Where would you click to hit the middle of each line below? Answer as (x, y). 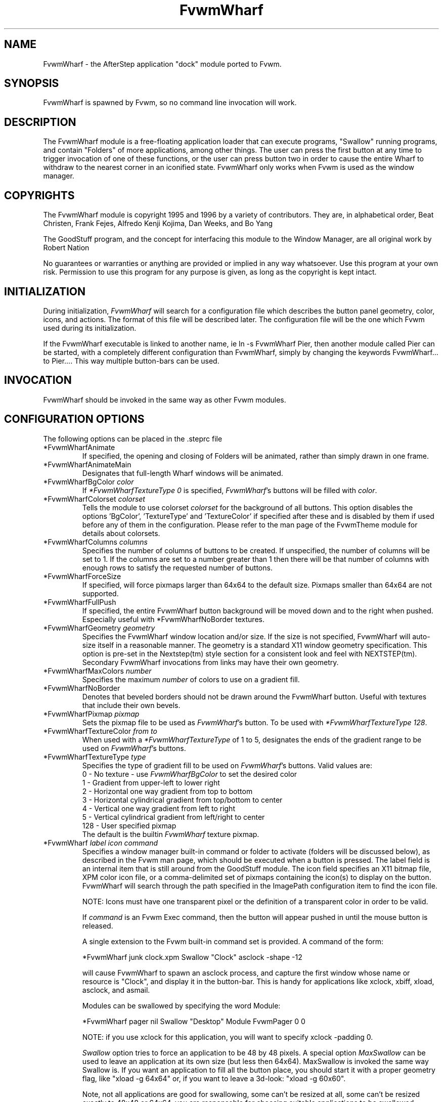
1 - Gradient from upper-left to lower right (151, 782)
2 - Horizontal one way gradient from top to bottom (167, 791)
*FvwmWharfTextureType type (95, 757)
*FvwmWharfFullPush (80, 602)
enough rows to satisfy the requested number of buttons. (177, 567)
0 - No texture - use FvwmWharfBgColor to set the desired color (190, 774)
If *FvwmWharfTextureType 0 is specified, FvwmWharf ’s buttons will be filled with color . (230, 490)
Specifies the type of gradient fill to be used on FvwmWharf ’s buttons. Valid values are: (227, 765)
